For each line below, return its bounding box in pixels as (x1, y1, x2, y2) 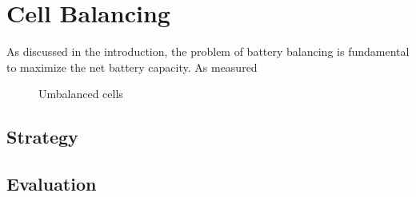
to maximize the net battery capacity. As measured (6, 58, 258, 75)
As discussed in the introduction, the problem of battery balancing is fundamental (6, 43, 410, 60)
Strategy (6, 124, 78, 149)
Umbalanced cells (38, 85, 123, 102)
